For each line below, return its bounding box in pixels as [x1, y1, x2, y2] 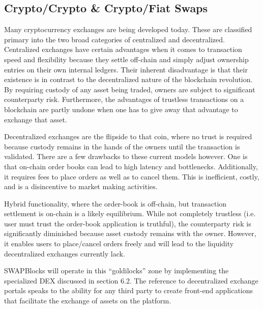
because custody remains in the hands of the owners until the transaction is [4, 141, 240, 151]
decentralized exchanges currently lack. [4, 248, 125, 259]
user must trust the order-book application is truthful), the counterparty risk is [4, 218, 251, 228]
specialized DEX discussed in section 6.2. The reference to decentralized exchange [4, 275, 258, 286]
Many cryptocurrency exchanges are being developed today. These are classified [4, 24, 252, 35]
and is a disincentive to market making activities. [4, 181, 158, 192]
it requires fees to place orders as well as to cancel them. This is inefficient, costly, [4, 171, 259, 182]
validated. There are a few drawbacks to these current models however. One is [4, 151, 248, 162]
